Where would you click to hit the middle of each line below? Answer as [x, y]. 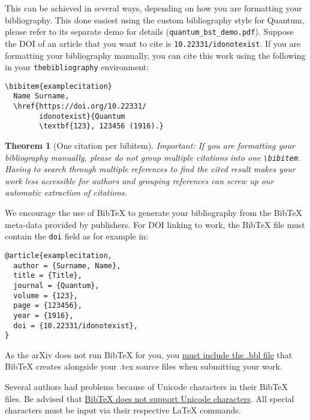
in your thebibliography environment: [77, 67]
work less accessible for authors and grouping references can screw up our [139, 180]
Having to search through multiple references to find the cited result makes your [150, 169]
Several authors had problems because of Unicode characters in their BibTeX [147, 386]
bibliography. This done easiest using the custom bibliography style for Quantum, [155, 19]
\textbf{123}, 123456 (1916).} [101, 126]
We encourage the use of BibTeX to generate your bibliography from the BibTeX [154, 213]
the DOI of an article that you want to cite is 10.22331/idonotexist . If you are [153, 43]
